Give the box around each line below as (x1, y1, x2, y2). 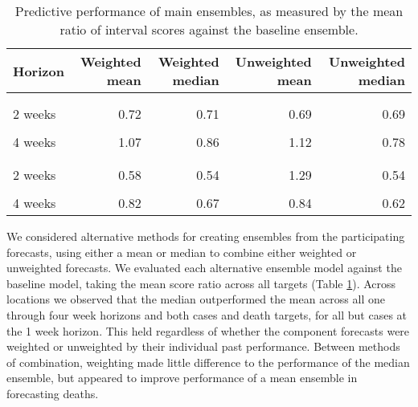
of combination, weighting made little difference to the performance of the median (6, 353, 410, 370)
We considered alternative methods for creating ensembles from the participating (6, 228, 405, 244)
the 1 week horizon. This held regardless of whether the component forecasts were (6, 322, 410, 339)
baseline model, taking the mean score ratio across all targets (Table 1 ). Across (6, 275, 396, 291)
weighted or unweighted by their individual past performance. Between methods (6, 338, 400, 355)
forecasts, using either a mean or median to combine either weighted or (6, 243, 357, 260)
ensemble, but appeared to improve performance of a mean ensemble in (6, 369, 358, 386)
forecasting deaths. (6, 385, 99, 401)
